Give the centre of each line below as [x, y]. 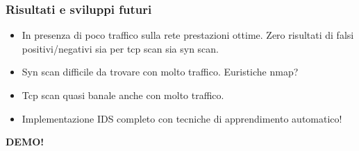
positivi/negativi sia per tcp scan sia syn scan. [120, 48]
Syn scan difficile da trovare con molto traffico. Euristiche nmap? [160, 72]
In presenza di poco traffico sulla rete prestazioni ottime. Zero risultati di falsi [188, 35]
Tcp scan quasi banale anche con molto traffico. [123, 95]
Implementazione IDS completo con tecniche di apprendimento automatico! [182, 118]
